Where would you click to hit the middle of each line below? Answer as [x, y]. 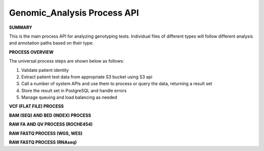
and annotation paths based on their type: [51, 43]
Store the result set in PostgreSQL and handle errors [74, 90]
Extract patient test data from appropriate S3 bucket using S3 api [87, 77]
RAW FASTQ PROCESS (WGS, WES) [46, 133]
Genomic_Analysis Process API [74, 13]
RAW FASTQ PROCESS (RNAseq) [43, 142]
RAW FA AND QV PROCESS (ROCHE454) [51, 124]
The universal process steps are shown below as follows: [67, 61]
